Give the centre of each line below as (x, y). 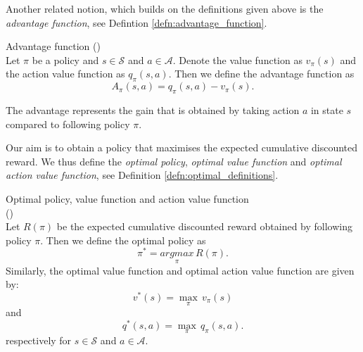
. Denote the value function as (237, 59)
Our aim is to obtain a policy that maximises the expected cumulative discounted (182, 147)
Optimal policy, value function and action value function (127, 198)
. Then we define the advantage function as (261, 74)
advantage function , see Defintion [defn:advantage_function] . (136, 22)
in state (327, 109)
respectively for (39, 340)
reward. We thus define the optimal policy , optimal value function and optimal (174, 161)
